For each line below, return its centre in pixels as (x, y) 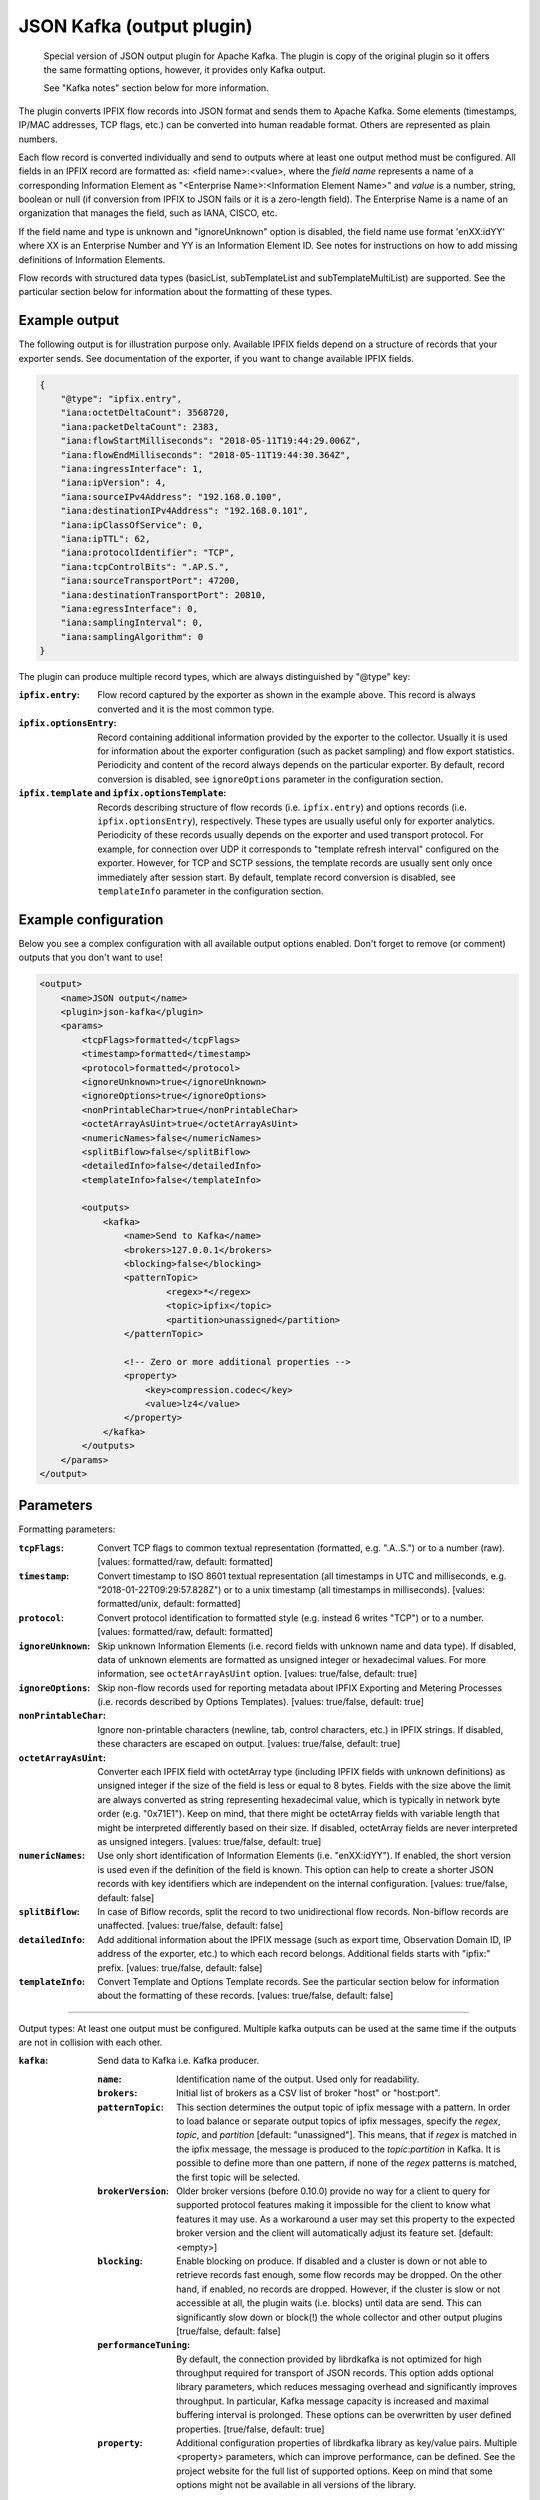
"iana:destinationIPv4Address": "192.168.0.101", (184, 511)
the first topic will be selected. (238, 2177)
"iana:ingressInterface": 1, (132, 469)
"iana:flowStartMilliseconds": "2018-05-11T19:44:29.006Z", (211, 441)
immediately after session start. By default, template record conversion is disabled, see (276, 877)
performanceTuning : (143, 2345)
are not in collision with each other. (90, 2042)
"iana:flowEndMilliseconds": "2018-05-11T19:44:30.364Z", (205, 454)
